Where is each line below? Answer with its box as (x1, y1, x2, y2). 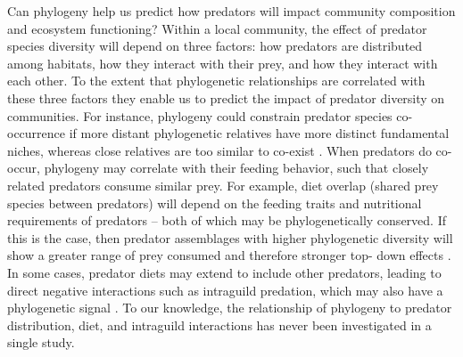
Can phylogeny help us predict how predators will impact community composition (7, 2, 456, 20)
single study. (7, 333, 75, 352)
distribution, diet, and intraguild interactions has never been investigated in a (7, 315, 432, 334)
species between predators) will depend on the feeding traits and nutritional (7, 193, 422, 212)
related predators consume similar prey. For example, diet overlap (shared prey (7, 175, 439, 194)
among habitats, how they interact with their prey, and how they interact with (7, 53, 438, 72)
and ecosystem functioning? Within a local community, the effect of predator (7, 19, 427, 37)
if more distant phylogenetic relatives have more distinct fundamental (69, 124, 450, 142)
